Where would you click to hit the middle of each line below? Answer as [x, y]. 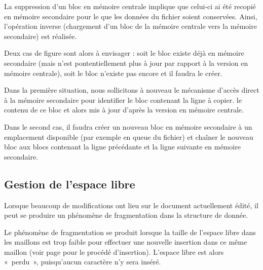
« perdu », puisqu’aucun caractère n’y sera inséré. [83, 262]
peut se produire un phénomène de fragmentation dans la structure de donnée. [126, 215]
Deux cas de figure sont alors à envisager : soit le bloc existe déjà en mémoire [124, 53]
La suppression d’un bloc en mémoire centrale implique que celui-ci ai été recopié [130, 6]
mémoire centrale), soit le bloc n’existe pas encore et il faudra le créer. [113, 73]
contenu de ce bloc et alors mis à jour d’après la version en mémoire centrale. [124, 110]
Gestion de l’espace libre [70, 184]
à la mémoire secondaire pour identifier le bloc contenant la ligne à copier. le [123, 100]
